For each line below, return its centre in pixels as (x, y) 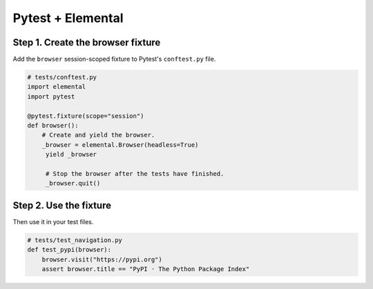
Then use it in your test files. (53, 221)
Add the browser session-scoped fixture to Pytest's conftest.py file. (114, 59)
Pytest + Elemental (68, 18)
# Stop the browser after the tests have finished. (135, 173)
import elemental (57, 87)
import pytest (51, 96)
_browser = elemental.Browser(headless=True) (120, 144)
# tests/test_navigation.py (75, 240)
